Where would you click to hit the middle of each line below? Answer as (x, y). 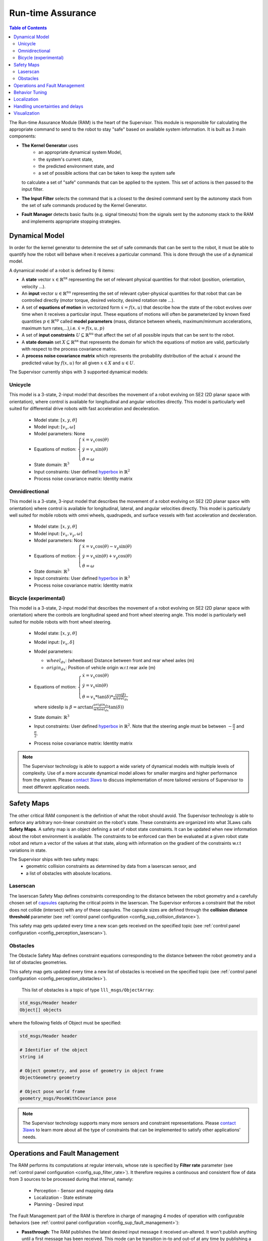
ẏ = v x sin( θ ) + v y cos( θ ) (107, 557)
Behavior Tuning (30, 92)
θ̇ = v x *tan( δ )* (98, 697)
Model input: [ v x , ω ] (55, 427)
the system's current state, (66, 159)
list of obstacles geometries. (38, 963)
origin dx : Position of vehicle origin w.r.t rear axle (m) (101, 668)
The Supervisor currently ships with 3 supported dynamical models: (79, 372)
